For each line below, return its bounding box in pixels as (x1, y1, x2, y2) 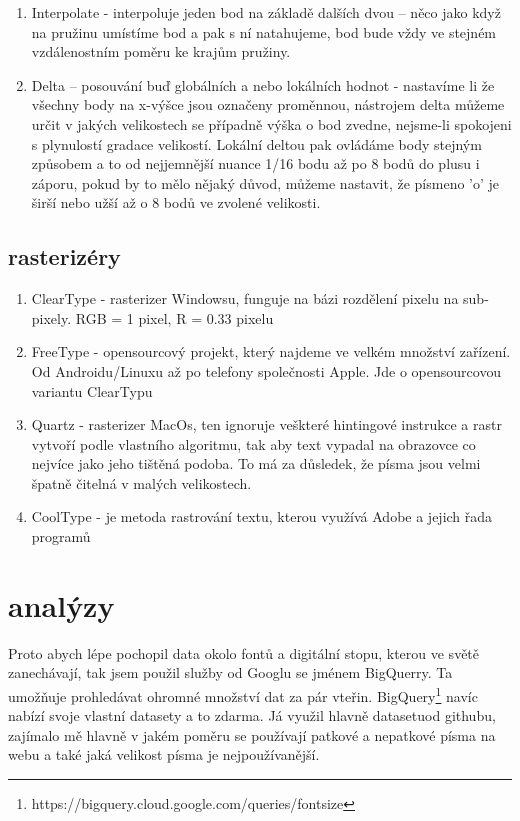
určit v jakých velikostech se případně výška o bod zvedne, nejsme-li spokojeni (31, 113, 512, 134)
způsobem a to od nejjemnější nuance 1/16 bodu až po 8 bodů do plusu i (31, 153, 480, 174)
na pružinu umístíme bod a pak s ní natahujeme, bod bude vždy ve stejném (31, 21, 497, 42)
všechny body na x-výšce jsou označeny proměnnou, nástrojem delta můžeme (31, 94, 505, 115)
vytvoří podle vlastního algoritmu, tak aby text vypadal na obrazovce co (31, 433, 476, 454)
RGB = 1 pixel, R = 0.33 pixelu (75, 307, 274, 328)
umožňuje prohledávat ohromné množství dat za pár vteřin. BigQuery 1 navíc (8, 682, 478, 706)
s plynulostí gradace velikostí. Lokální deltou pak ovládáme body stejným (31, 133, 482, 154)
